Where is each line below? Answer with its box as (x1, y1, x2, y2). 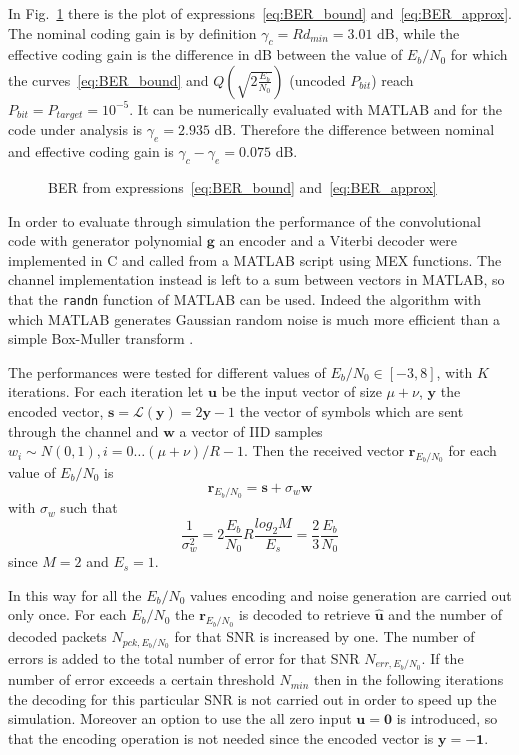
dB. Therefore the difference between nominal (214, 119, 495, 140)
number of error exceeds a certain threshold (8, 669, 275, 690)
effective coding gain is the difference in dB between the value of (8, 44, 403, 65)
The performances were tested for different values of (8, 361, 326, 382)
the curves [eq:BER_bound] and (8, 69, 209, 90)
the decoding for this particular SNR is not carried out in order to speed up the (8, 688, 497, 709)
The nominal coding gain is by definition (8, 22, 257, 43)
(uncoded (289, 69, 346, 90)
